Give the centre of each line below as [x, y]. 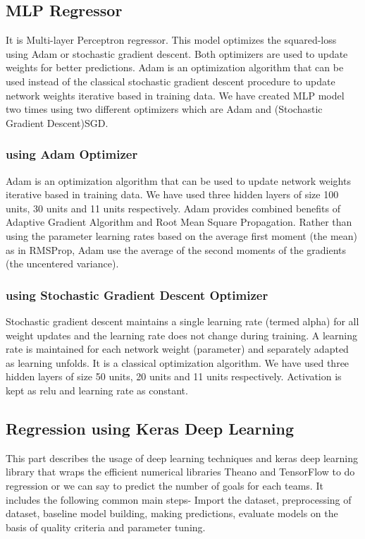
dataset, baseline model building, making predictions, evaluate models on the [172, 513]
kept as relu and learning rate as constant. [97, 390]
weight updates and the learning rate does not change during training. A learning [181, 335]
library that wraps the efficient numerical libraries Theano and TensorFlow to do [180, 472]
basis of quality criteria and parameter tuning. [106, 527]
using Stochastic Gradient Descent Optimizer [137, 295]
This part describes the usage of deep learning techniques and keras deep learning [182, 458]
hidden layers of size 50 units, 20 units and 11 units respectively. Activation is [174, 376]
